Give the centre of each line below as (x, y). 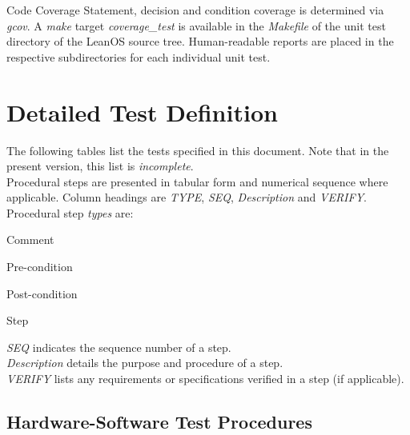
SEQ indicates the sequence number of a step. (119, 347)
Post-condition (42, 293)
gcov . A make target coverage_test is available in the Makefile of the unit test (196, 25)
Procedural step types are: (70, 212)
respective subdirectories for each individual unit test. (139, 56)
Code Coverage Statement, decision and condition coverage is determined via (195, 10)
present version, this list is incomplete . (100, 166)
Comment (30, 239)
